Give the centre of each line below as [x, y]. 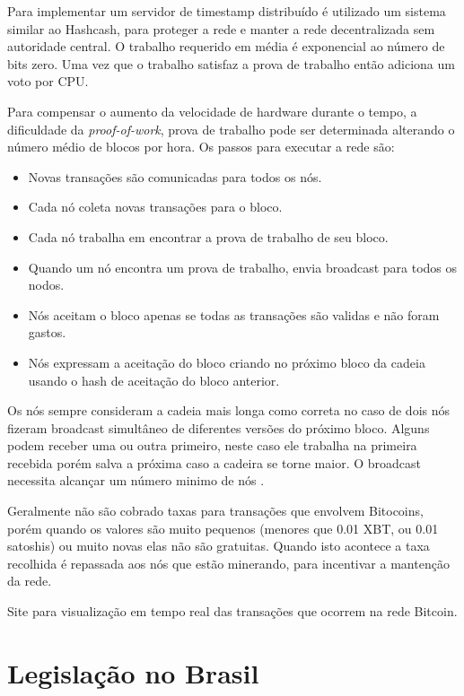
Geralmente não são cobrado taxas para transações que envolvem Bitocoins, [215, 511]
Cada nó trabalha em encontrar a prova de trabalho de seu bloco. [208, 236]
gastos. [47, 332]
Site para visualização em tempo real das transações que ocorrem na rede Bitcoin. [232, 611]
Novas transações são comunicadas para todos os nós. [175, 176]
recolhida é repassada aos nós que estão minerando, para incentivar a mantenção [228, 563]
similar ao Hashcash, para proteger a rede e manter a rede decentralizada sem [221, 28]
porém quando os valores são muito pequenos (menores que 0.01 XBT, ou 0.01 [223, 528]
